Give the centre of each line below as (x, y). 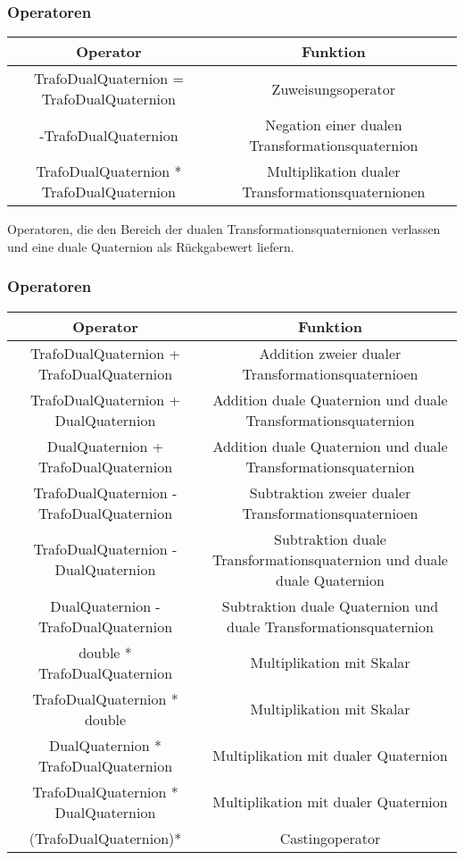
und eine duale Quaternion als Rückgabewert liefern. (151, 246)
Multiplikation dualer (334, 171)
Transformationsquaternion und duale (330, 559)
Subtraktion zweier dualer (330, 492)
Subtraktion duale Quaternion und (330, 605)
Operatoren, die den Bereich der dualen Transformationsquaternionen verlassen (224, 229)
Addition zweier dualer (330, 353)
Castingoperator (330, 838)
